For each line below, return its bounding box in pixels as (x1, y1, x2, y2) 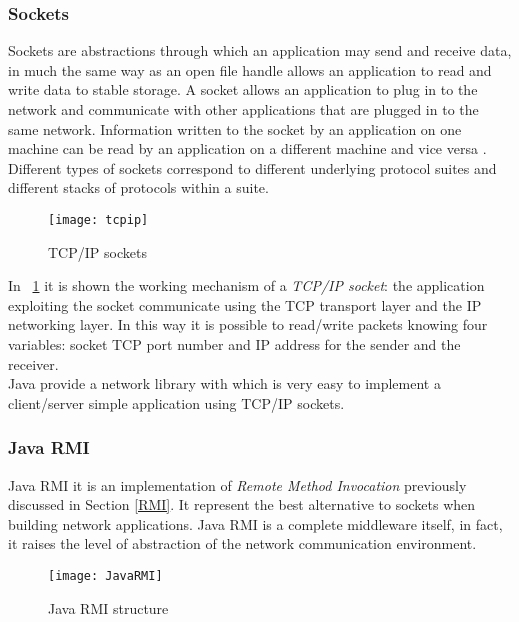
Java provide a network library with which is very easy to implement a (8, 373, 441, 394)
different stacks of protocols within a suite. (8, 177, 269, 198)
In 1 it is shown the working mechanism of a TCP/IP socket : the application (8, 275, 485, 296)
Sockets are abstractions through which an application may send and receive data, (8, 40, 512, 61)
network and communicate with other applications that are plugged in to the (8, 99, 479, 119)
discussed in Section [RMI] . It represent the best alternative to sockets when (8, 494, 476, 515)
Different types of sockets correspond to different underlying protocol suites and (8, 157, 497, 178)
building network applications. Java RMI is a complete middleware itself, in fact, (8, 513, 503, 534)
